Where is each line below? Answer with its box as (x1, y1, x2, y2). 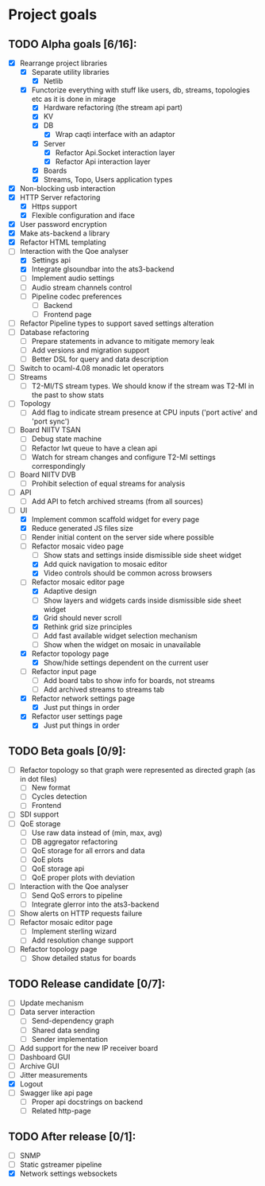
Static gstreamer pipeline (19, 1160, 102, 1169)
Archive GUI (19, 1061, 60, 1071)
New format (31, 782, 71, 793)
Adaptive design (43, 587, 98, 596)
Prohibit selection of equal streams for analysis (31, 478, 186, 488)
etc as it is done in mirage (31, 94, 117, 104)
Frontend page (43, 309, 92, 319)
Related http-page (31, 1106, 91, 1116)
